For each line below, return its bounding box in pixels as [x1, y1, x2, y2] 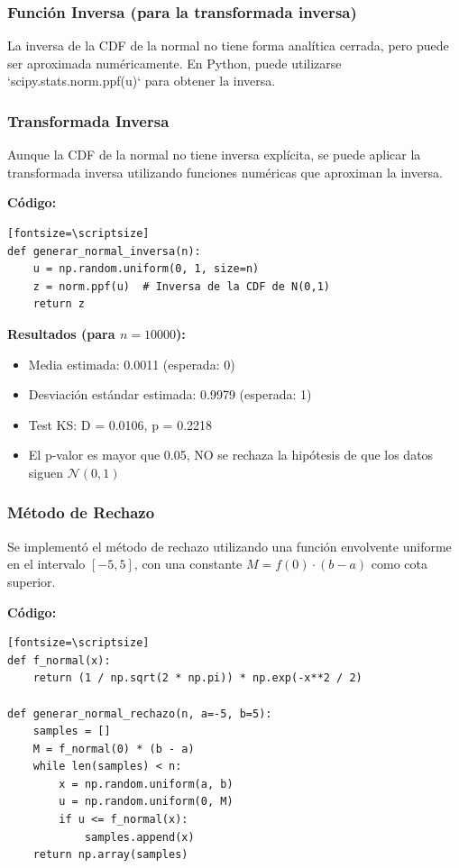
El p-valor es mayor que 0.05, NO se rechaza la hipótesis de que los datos [28, 445, 434, 464]
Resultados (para [7, 324, 115, 343]
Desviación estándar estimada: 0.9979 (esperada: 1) [28, 385, 312, 404]
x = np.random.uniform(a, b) [59, 777, 234, 790]
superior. [7, 571, 56, 590]
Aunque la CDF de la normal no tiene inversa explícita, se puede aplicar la [7, 145, 421, 164]
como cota [371, 554, 427, 573]
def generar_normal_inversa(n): [7, 244, 201, 258]
